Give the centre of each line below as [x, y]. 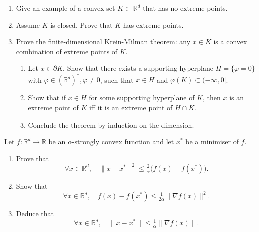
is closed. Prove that [82, 24]
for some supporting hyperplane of [142, 98]
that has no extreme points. [185, 8]
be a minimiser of [212, 141]
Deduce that [35, 214]
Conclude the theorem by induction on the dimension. [111, 124]
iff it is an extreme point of [131, 108]
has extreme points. [153, 24]
